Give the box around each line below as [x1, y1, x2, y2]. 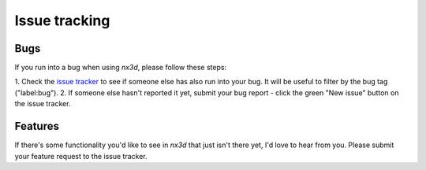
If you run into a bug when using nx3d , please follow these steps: [14, 63, 227, 72]
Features [14, 120, 59, 133]
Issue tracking [14, 12, 110, 29]
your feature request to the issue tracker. [14, 151, 148, 161]
